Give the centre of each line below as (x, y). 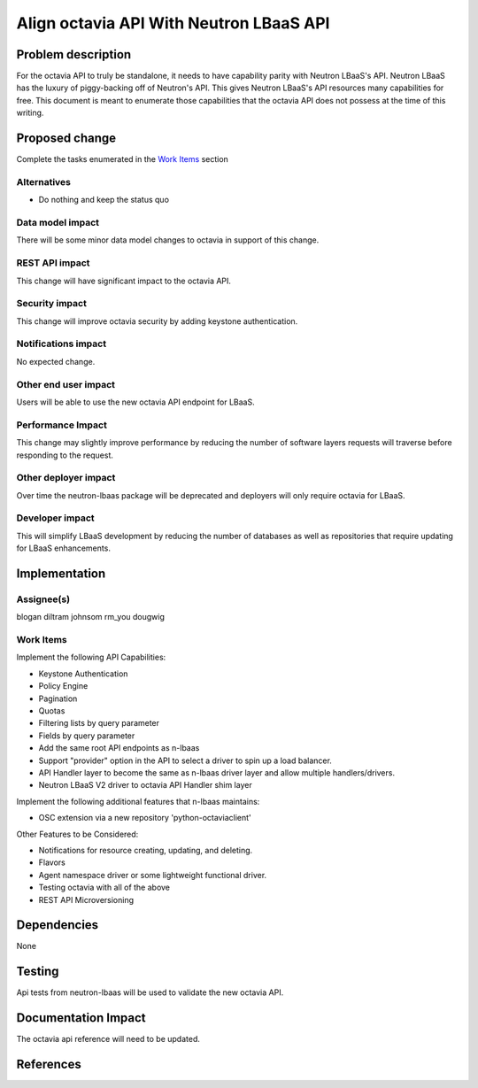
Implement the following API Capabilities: (91, 657)
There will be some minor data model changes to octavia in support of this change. (168, 240)
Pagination (58, 698)
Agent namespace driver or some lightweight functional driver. (153, 875)
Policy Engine (63, 686)
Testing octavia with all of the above (104, 887)
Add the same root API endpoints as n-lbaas (119, 748)
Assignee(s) (43, 599)
